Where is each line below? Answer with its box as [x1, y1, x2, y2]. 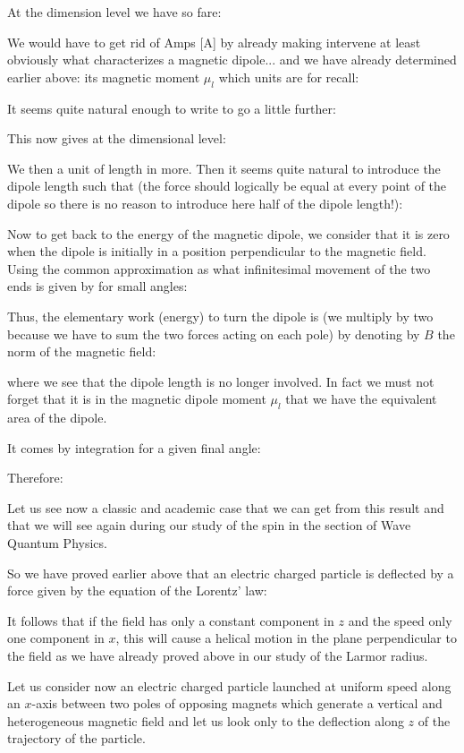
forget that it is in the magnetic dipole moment [7, 389, 266, 408]
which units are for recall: [218, 67, 359, 86]
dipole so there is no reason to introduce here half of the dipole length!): [7, 193, 403, 212]
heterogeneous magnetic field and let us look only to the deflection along [7, 711, 404, 730]
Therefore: [7, 468, 63, 487]
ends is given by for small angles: [7, 277, 188, 295]
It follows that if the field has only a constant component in [7, 611, 334, 629]
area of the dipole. [7, 408, 107, 427]
